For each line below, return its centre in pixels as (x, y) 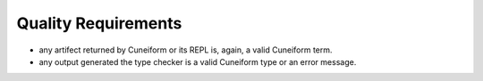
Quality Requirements (99, 23)
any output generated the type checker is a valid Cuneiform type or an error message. (198, 61)
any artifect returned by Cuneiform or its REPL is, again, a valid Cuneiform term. (186, 50)
